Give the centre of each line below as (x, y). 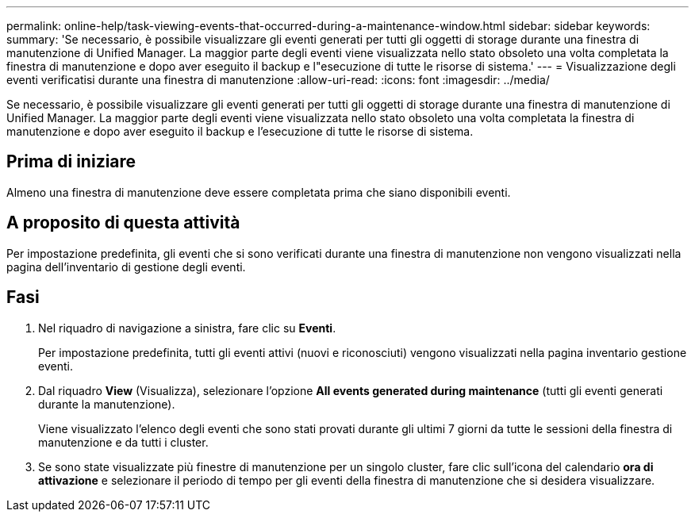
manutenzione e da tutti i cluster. (123, 442)
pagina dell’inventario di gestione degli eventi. (126, 267)
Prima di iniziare (71, 162)
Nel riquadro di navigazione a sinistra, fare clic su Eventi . (187, 328)
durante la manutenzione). (107, 404)
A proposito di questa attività (123, 223)
